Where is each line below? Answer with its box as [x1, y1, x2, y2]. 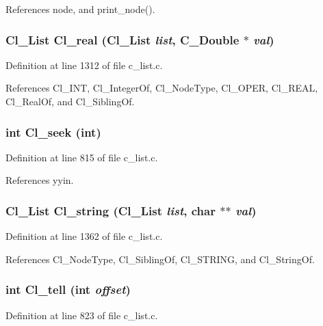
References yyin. [5, 173, 74, 187]
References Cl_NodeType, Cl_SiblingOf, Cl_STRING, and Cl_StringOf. [5, 252, 315, 266]
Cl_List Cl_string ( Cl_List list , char [5, 202, 216, 219]
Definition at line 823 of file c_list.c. [5, 308, 158, 322]
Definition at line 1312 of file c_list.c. [5, 57, 163, 72]
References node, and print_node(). [5, 2, 155, 16]
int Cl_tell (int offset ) [5, 281, 131, 298]
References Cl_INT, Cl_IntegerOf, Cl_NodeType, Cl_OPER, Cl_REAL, [5, 81, 318, 95]
